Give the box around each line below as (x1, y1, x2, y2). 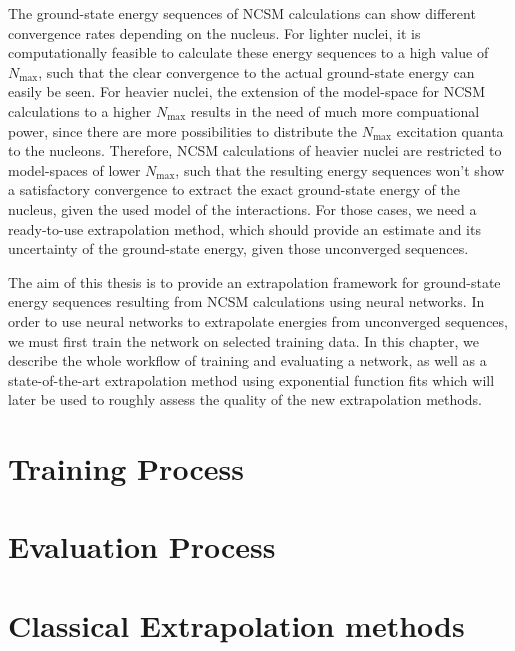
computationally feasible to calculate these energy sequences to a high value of (8, 42, 489, 63)
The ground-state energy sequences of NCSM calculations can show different (8, 3, 476, 23)
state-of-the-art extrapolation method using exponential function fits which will (8, 369, 495, 390)
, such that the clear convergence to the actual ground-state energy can (38, 61, 475, 82)
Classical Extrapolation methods (8, 604, 465, 645)
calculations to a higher (8, 100, 152, 121)
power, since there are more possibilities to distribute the (8, 120, 358, 141)
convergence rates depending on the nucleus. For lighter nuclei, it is (8, 22, 421, 43)
